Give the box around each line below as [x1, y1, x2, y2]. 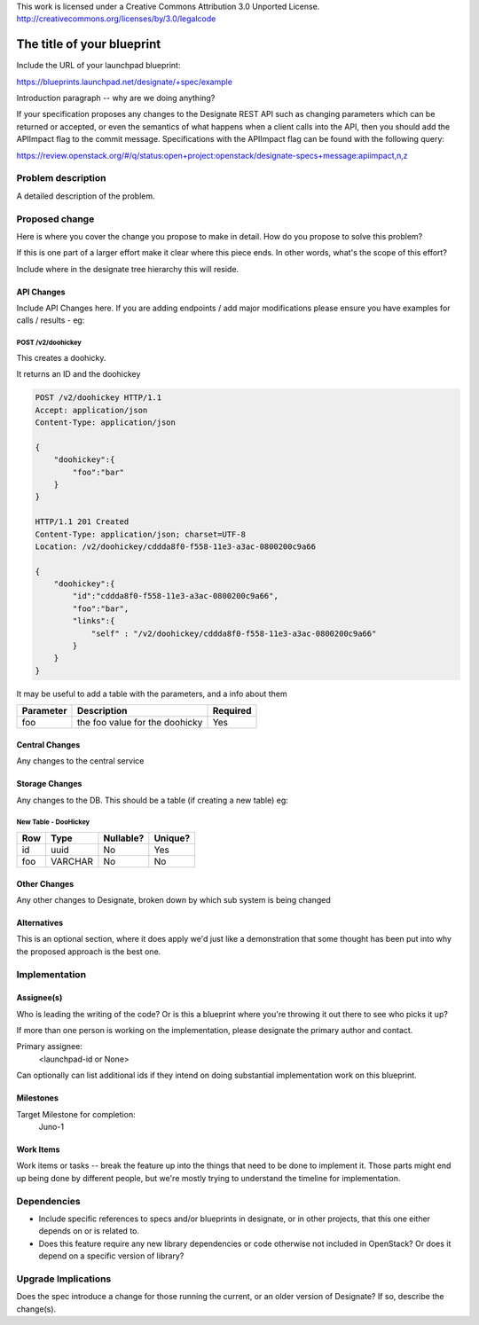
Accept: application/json [35, 404, 148, 415]
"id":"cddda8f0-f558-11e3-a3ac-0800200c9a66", [72, 591, 279, 601]
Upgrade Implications [16, 1273, 112, 1285]
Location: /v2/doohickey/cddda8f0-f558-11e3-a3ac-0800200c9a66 [35, 541, 317, 552]
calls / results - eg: [16, 315, 85, 325]
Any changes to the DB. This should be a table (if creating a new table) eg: [16, 795, 288, 805]
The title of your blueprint [16, 36, 161, 52]
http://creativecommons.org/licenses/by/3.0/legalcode [16, 13, 216, 24]
